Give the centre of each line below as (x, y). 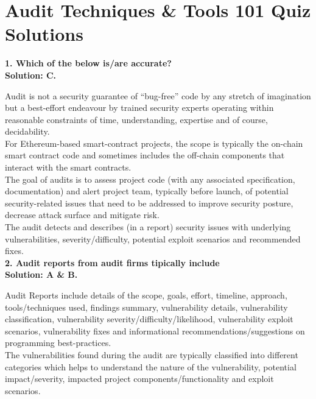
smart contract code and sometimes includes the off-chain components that (145, 155)
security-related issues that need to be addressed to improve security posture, (149, 203)
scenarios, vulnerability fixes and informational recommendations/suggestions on (155, 330)
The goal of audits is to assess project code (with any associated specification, (150, 179)
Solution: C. (31, 75)
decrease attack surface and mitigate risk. (82, 215)
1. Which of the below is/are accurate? (88, 63)
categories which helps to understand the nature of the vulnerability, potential (151, 366)
